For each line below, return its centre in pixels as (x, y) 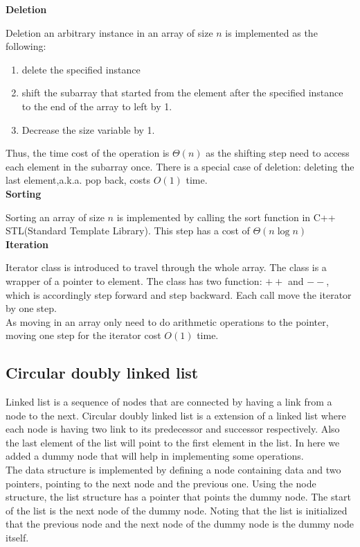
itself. (17, 538)
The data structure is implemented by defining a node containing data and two (173, 470)
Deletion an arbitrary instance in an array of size (109, 32)
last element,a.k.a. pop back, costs (78, 180)
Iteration (27, 244)
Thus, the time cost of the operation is (88, 153)
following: (26, 46)
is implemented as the (271, 32)
